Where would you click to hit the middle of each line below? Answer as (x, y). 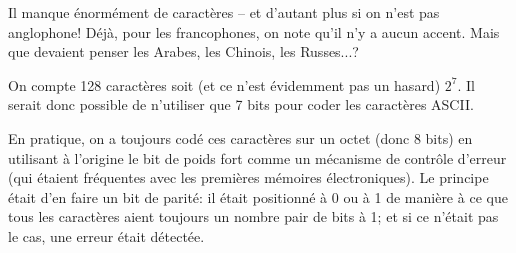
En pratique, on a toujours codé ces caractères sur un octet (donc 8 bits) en (240, 137)
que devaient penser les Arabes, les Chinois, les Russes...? (183, 51)
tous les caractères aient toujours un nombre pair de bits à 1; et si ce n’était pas (253, 216)
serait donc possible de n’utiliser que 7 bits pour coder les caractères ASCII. (241, 104)
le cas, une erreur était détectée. (106, 235)
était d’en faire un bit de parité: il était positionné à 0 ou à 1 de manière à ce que (258, 196)
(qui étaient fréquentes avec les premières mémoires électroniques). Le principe (248, 177)
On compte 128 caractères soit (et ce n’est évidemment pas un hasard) (224, 84)
